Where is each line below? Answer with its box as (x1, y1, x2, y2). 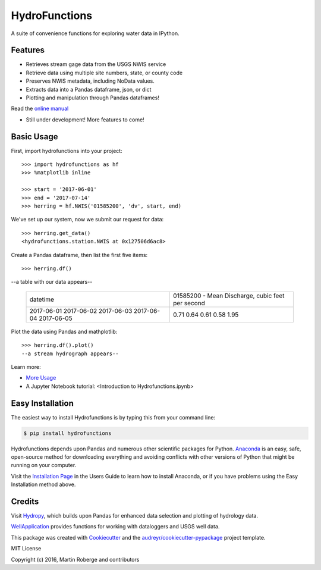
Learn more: (11, 363, 41, 370)
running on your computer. (11, 462, 77, 469)
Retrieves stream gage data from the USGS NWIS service (26, 61, 166, 68)
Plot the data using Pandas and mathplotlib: (11, 328, 118, 335)
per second (173, 299, 205, 307)
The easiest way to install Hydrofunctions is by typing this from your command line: (11, 414, 216, 421)
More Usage (26, 374, 56, 381)
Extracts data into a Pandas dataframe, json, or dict (26, 86, 152, 93)
